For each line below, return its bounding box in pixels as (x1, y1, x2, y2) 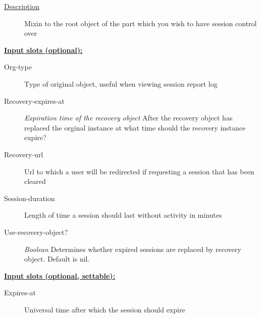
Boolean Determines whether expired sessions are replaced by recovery (24, 243, 241, 254)
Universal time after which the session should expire (24, 304, 185, 314)
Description (4, 1, 39, 11)
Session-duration (4, 193, 55, 203)
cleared (24, 176, 46, 186)
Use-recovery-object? (4, 226, 68, 237)
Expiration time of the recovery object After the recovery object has (24, 112, 233, 123)
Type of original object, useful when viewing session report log (24, 78, 218, 89)
